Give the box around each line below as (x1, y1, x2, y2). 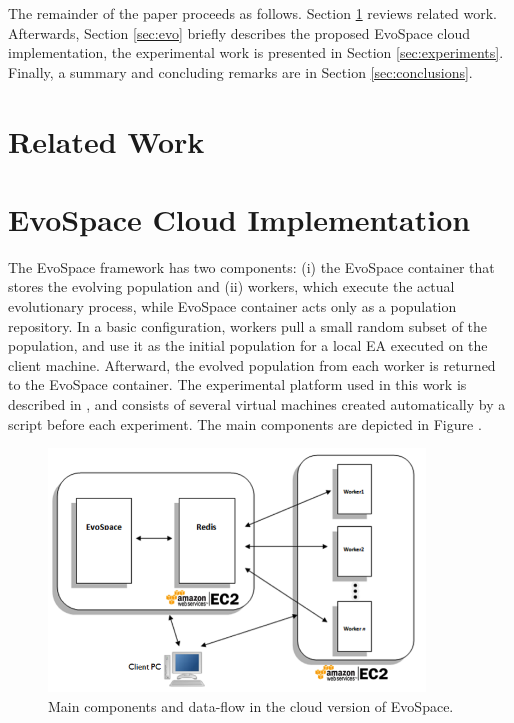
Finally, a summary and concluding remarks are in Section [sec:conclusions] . (8, 61, 473, 82)
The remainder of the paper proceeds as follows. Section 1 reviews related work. (8, 3, 497, 23)
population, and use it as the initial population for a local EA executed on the (8, 335, 488, 356)
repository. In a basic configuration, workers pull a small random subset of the (8, 315, 488, 336)
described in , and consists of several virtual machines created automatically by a (8, 394, 506, 415)
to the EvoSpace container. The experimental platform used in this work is (8, 374, 467, 395)
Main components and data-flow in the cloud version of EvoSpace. (48, 695, 454, 716)
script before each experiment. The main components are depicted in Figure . (8, 413, 482, 434)
